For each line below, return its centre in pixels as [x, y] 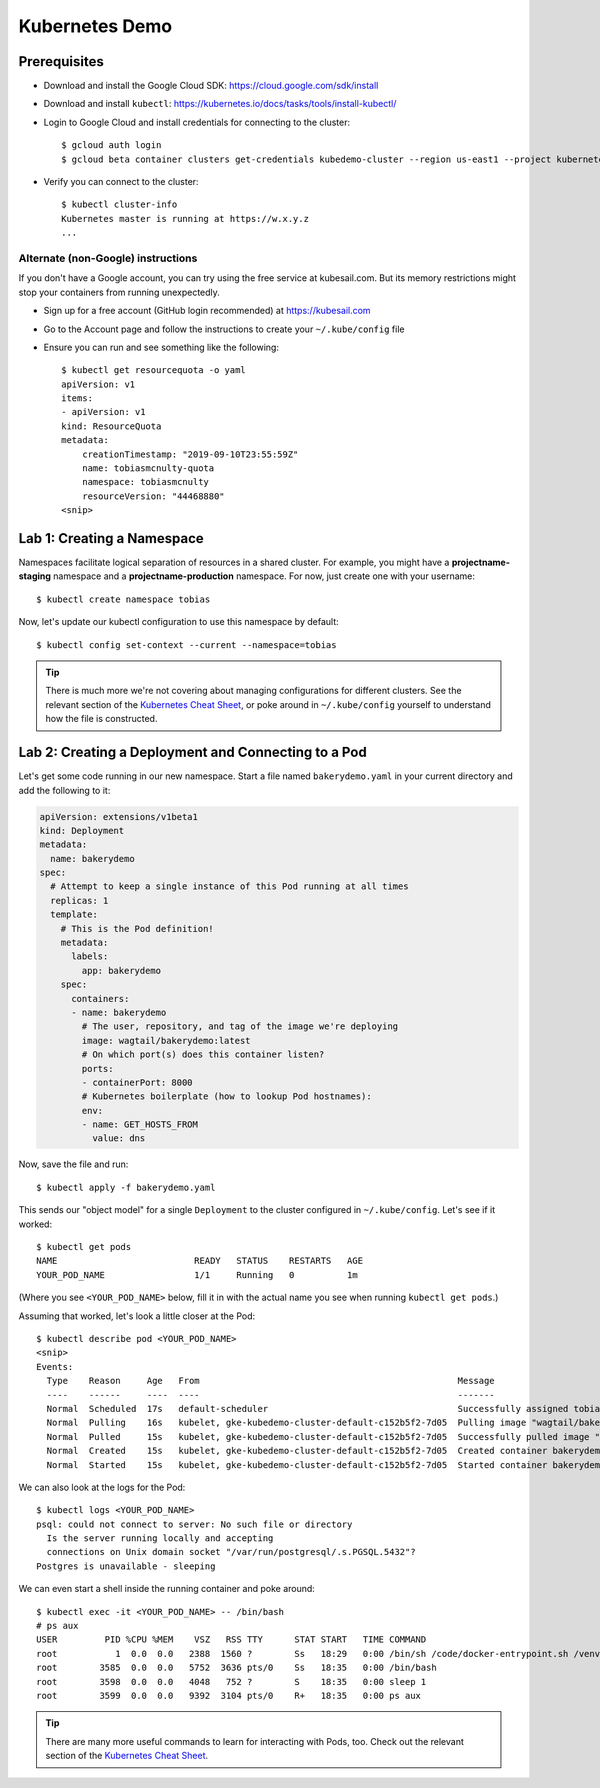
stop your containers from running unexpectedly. [119, 292]
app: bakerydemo [121, 970]
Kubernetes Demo [95, 26]
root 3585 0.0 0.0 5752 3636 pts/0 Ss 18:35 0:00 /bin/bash [236, 1668]
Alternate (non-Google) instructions [108, 258]
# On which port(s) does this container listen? [203, 1054]
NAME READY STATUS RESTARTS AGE [200, 1261]
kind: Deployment [82, 830]
